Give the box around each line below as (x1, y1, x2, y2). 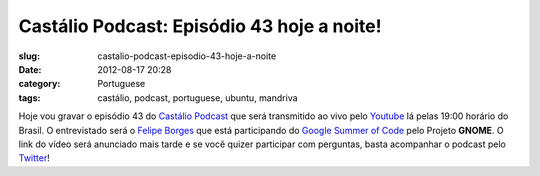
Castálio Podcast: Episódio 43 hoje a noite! (18, 15, 382, 37)
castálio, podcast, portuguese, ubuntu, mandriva (97, 91, 299, 104)
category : (18, 78, 61, 90)
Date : (18, 63, 42, 75)
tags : (18, 91, 41, 104)
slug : (18, 50, 40, 62)
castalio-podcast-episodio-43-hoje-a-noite (97, 50, 277, 62)
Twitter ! (18, 152, 50, 164)
